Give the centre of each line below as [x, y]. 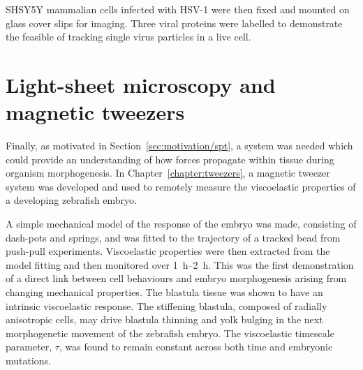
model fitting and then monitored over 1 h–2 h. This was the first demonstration [180, 264]
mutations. [29, 360]
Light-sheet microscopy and [141, 84]
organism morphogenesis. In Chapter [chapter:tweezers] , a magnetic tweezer [168, 173]
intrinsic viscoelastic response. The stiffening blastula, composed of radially [166, 305]
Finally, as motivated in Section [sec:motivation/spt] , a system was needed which [179, 146]
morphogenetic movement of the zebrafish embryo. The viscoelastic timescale [170, 333]
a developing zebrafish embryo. [71, 200]
